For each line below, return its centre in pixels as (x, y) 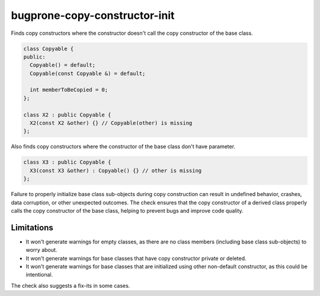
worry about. (41, 250)
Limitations (32, 227)
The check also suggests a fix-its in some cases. (71, 285)
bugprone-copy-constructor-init (93, 15)
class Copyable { (49, 48)
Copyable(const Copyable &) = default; (88, 73)
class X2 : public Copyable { (67, 115)
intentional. (39, 275)
